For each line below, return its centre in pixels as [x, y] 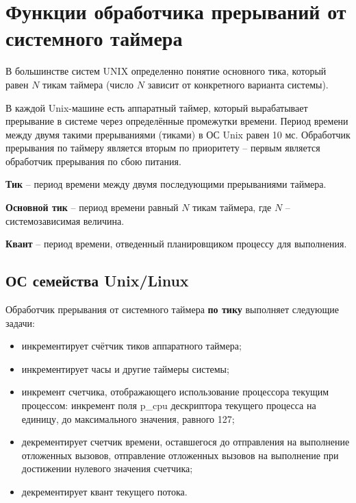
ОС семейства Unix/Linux [97, 281]
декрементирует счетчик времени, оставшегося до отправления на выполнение [186, 442]
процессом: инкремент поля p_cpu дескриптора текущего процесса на [169, 405]
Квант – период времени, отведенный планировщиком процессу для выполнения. [176, 244]
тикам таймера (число [88, 84]
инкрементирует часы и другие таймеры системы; [125, 368]
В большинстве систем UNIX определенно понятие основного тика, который [166, 71]
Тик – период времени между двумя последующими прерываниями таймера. [166, 184]
